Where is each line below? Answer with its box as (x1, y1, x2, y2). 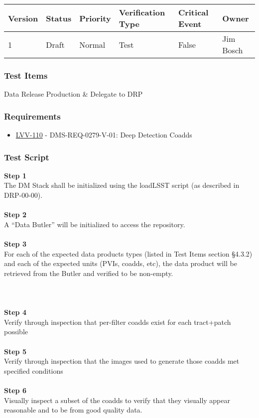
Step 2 (4, 209, 26, 220)
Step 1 (4, 170, 26, 180)
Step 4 (4, 307, 26, 317)
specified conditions (4, 365, 63, 376)
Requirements (4, 110, 61, 122)
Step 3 (4, 239, 26, 249)
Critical (178, 6, 209, 18)
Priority (79, 12, 111, 24)
